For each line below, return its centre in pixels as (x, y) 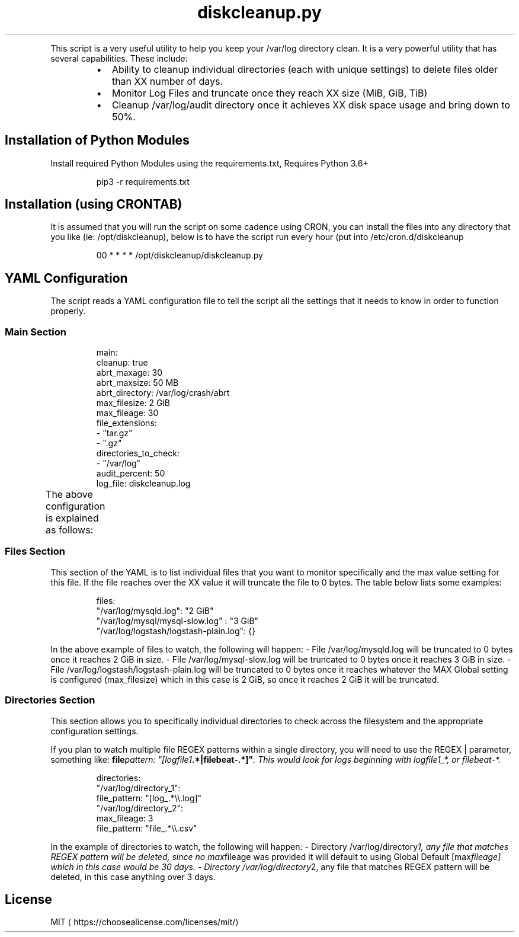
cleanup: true (122, 363)
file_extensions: (126, 423)
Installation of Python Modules (97, 140)
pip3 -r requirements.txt (143, 181)
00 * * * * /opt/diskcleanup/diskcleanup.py (180, 255)
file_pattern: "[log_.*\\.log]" (149, 798)
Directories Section (50, 700)
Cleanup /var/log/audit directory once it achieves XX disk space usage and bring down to (311, 105)
